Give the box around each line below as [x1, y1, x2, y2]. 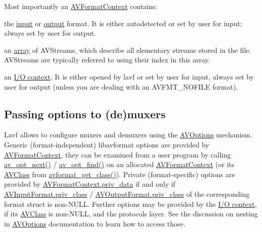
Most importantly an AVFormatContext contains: [4, 1, 158, 11]
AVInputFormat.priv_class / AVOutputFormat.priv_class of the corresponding [4, 188, 250, 199]
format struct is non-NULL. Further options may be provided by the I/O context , [4, 198, 257, 209]
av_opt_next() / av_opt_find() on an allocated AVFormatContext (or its [4, 159, 234, 170]
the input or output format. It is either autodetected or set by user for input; [4, 18, 242, 28]
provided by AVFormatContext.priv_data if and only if [4, 179, 175, 189]
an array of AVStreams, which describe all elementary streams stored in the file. [4, 44, 251, 55]
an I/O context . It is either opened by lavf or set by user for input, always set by [4, 71, 254, 82]
